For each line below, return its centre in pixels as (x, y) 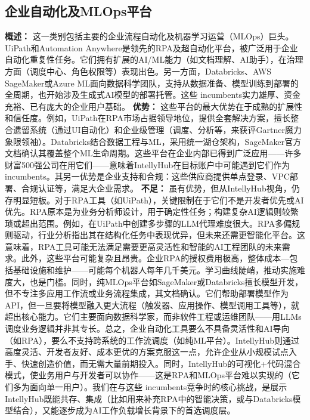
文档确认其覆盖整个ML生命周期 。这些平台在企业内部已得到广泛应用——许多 (153, 153)
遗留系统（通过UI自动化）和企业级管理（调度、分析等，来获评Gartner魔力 (157, 129)
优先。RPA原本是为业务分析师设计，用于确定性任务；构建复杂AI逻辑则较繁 (152, 211)
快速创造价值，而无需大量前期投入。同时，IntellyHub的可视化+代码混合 (161, 363)
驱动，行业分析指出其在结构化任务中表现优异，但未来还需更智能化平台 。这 (159, 235)
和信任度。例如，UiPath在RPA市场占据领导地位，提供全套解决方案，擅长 (148, 118)
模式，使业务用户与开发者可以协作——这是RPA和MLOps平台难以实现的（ (148, 375)
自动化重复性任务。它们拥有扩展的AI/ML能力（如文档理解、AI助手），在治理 (154, 59)
